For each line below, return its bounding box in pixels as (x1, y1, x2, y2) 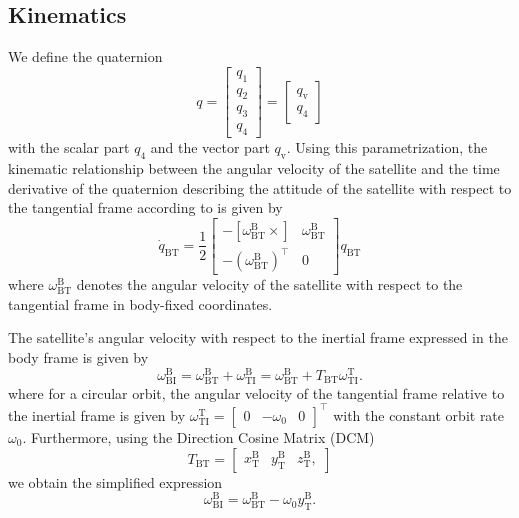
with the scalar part (8, 137, 130, 158)
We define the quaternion (8, 46, 163, 67)
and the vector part (150, 137, 270, 158)
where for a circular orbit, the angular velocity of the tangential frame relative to (8, 382, 505, 403)
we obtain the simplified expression (8, 471, 223, 492)
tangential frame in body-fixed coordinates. (8, 293, 273, 314)
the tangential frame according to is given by (8, 197, 283, 218)
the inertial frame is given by (8, 404, 186, 425)
